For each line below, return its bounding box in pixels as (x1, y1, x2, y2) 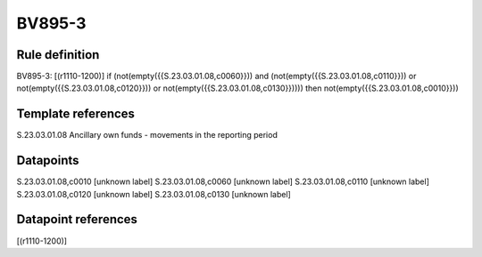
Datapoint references (16, 212, 138, 227)
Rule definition (16, 47, 100, 62)
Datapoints (16, 153, 79, 168)
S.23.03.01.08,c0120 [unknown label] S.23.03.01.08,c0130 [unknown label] (16, 189, 292, 199)
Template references (16, 107, 136, 122)
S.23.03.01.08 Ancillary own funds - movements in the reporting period (16, 130, 278, 141)
